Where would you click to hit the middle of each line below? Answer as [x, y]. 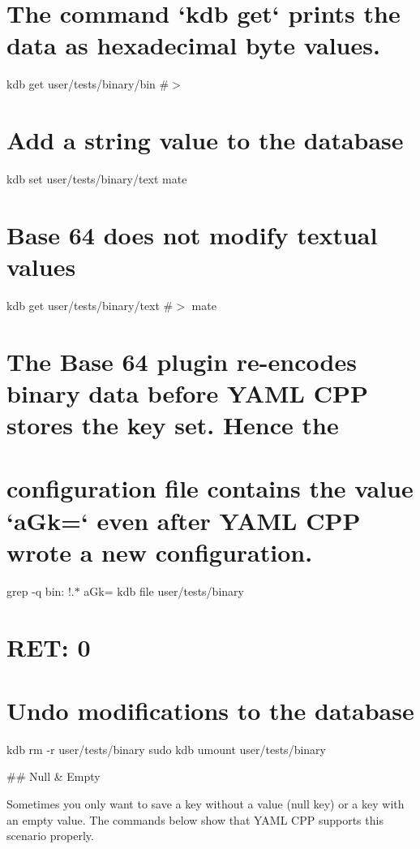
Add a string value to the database [205, 140]
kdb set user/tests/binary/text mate [97, 179]
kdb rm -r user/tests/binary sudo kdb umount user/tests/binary [166, 749]
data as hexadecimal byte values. [193, 45]
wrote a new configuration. [160, 552]
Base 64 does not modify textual [192, 234]
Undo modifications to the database [210, 710]
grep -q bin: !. [41, 590]
